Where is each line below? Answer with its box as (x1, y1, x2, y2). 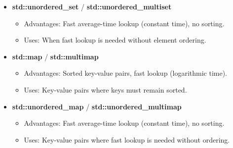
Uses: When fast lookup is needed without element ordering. (24, 35, 206, 45)
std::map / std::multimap (12, 51, 99, 61)
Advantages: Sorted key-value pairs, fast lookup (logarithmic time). (24, 68, 228, 78)
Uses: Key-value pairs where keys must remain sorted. (24, 84, 187, 95)
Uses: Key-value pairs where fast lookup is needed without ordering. (24, 134, 230, 145)
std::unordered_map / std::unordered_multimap (12, 101, 182, 111)
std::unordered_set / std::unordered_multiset (12, 1, 172, 11)
